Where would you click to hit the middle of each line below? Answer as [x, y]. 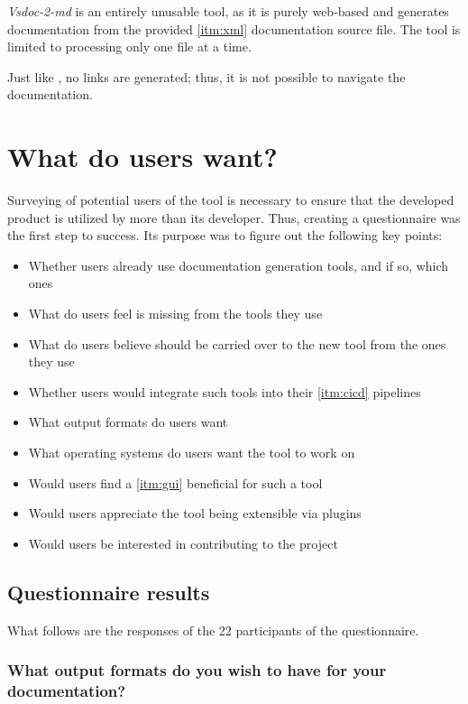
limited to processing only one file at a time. [129, 46]
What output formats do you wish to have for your [197, 670]
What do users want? [142, 157]
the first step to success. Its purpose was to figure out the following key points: [225, 235]
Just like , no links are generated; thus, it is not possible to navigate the [206, 76]
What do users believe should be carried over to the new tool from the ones [237, 343]
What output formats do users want [128, 422]
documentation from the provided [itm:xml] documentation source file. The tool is [234, 28]
